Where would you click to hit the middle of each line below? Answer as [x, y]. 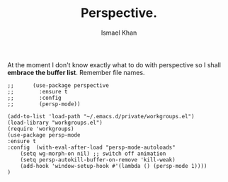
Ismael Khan [119, 33]
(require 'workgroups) [41, 129]
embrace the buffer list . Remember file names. [76, 72]
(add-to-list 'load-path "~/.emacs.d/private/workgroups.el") [101, 116]
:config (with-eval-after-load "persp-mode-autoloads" [91, 147]
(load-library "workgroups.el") [55, 123]
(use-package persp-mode [44, 135]
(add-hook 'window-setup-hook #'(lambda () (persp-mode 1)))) [114, 166]
